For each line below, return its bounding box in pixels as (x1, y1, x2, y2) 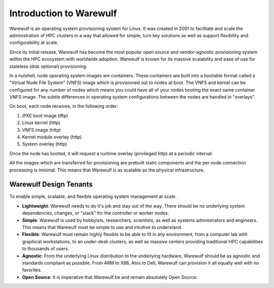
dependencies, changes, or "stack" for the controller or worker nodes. (22, 210, 169, 216)
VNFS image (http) (22, 127, 61, 133)
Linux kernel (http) (22, 120, 61, 126)
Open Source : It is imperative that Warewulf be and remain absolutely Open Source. (22, 274, 198, 280)
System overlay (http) (22, 141, 67, 147)
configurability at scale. (9, 40, 58, 46)
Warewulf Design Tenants (9, 180, 93, 189)
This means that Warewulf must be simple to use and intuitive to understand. (22, 224, 183, 231)
